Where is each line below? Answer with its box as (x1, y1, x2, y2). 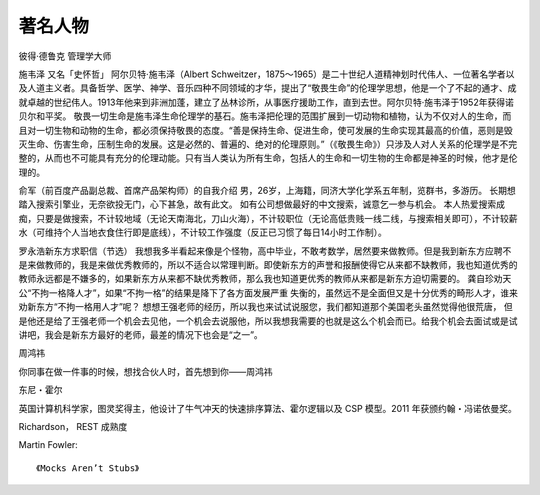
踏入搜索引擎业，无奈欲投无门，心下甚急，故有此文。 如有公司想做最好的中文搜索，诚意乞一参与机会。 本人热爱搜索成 (18, 198, 505, 210)
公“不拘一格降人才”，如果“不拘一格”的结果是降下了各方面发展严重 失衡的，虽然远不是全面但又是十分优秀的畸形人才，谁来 (18, 286, 519, 299)
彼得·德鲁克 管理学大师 (18, 50, 112, 62)
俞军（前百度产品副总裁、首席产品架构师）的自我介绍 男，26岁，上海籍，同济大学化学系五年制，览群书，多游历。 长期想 (18, 185, 517, 197)
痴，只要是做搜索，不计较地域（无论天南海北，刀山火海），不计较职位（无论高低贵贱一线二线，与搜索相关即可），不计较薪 (18, 212, 518, 224)
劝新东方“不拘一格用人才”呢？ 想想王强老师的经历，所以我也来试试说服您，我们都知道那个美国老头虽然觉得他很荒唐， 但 (18, 301, 514, 313)
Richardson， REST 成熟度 (18, 420, 128, 432)
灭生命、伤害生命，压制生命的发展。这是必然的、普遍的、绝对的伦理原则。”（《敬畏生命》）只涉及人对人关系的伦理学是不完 (18, 138, 518, 150)
